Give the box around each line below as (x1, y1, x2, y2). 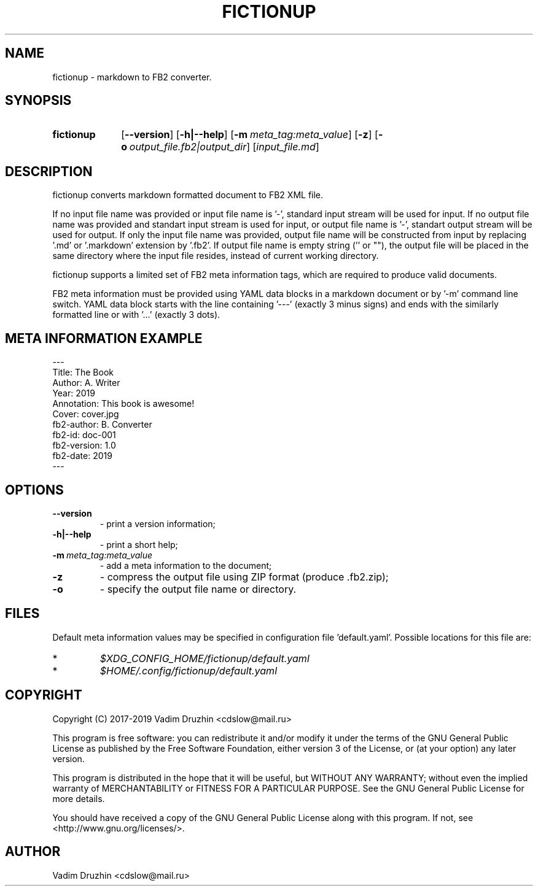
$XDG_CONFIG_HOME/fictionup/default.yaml (99, 652, 310, 665)
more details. (52, 793, 105, 804)
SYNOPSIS (5, 93, 72, 109)
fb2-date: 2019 (52, 450, 112, 461)
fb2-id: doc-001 (52, 430, 116, 441)
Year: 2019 (52, 388, 95, 399)
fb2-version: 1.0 (52, 440, 116, 451)
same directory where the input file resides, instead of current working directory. (52, 250, 379, 261)
